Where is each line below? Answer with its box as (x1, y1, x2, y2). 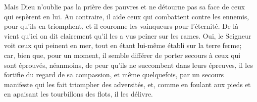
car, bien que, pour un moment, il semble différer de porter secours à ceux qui (4, 50, 241, 60)
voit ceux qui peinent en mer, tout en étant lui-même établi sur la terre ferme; (4, 40, 242, 51)
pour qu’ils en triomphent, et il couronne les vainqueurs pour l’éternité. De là (4, 21, 239, 31)
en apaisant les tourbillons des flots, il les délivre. (4, 89, 153, 99)
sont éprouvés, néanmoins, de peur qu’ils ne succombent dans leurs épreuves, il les (4, 59, 253, 70)
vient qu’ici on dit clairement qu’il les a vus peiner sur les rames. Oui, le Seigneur (4, 30, 252, 41)
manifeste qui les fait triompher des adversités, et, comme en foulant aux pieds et (4, 79, 251, 89)
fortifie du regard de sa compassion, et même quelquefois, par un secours (4, 69, 224, 80)
